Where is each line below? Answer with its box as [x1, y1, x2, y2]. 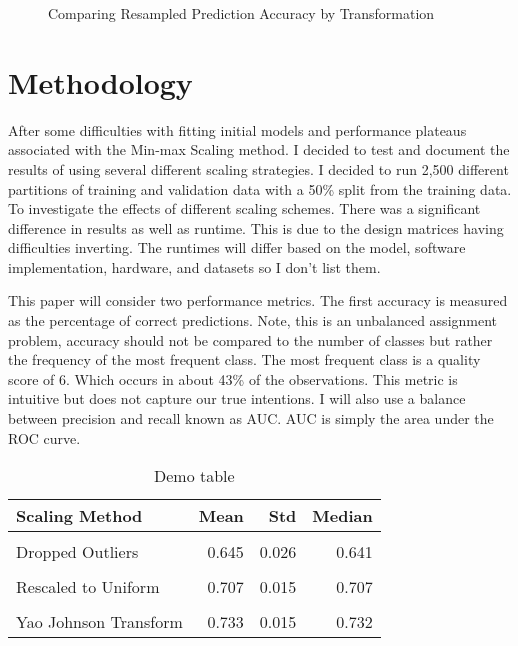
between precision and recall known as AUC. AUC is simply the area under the [8, 408, 494, 429]
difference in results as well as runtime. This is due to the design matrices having [8, 217, 504, 238]
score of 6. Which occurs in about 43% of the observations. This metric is [8, 368, 458, 389]
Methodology [8, 61, 193, 102]
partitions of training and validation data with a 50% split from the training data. [8, 178, 512, 199]
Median [312, 504, 373, 528]
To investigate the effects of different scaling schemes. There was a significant [8, 198, 481, 219]
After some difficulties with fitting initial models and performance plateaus [8, 119, 467, 140]
